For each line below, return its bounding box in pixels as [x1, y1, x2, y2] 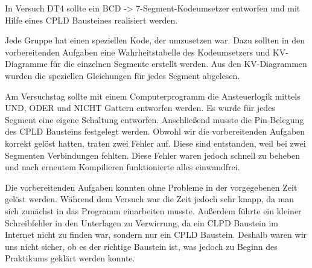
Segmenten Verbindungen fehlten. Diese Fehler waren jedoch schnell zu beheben [5, 148, 301, 161]
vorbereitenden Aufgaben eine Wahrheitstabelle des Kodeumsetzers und [5, 45, 270, 58]
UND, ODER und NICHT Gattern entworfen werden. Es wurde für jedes [5, 101, 275, 114]
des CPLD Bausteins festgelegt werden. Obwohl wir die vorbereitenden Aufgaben [5, 125, 305, 138]
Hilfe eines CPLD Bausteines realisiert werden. [5, 13, 178, 26]
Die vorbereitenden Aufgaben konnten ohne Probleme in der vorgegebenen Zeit [5, 180, 298, 193]
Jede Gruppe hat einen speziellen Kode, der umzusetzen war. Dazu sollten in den [5, 34, 305, 46]
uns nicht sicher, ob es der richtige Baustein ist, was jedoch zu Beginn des [5, 240, 278, 252]
